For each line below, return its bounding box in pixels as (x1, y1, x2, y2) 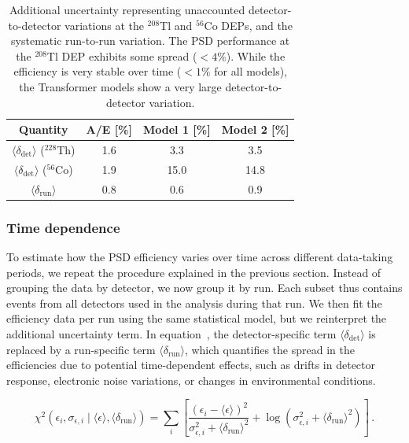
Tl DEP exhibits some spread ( (46, 47, 197, 64)
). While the (226, 47, 286, 64)
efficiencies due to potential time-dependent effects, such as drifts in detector (6, 356, 376, 373)
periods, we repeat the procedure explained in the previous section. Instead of (6, 264, 381, 280)
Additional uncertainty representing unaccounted (9, 2, 245, 17)
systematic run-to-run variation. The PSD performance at (11, 32, 290, 49)
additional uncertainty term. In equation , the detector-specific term (6, 325, 337, 341)
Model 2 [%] (221, 121, 289, 138)
